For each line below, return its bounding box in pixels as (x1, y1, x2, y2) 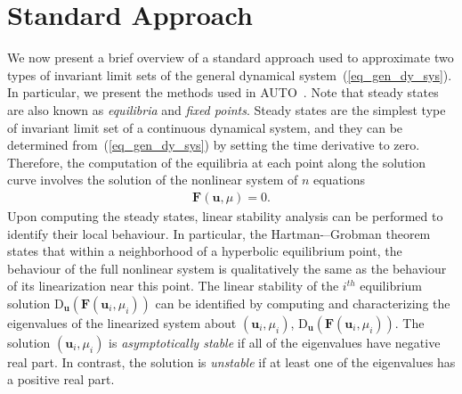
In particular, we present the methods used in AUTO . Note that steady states (7, 83, 439, 102)
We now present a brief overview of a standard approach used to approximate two (7, 48, 454, 67)
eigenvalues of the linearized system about (7, 313, 237, 332)
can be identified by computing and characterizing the (155, 293, 450, 312)
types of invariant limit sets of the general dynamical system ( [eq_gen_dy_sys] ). (7, 65, 452, 84)
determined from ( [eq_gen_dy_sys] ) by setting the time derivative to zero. (7, 135, 420, 154)
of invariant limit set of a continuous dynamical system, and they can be (7, 118, 403, 136)
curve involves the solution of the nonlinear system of (7, 170, 298, 189)
